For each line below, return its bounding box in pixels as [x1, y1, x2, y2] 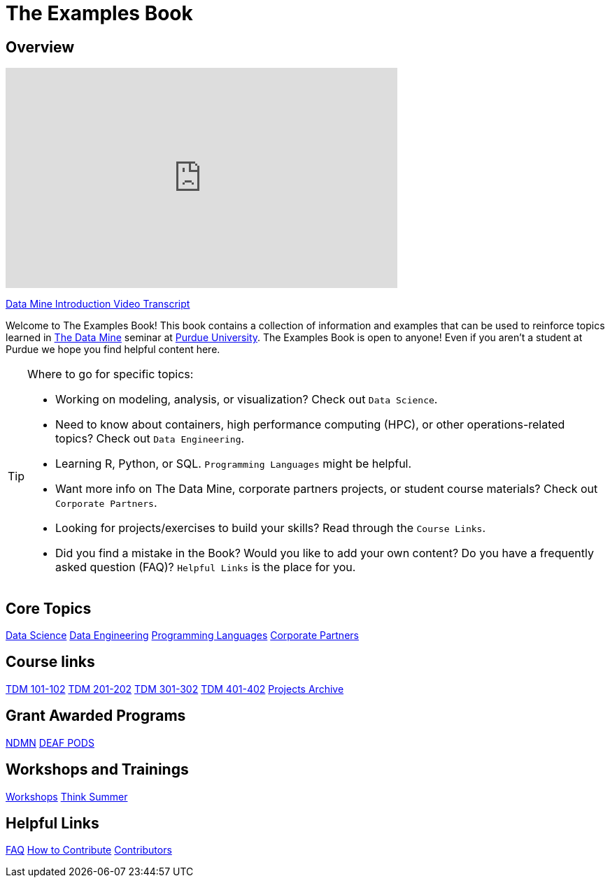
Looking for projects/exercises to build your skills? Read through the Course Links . [55, 521, 486, 536]
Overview [6, 38, 75, 56]
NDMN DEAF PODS [6, 736, 94, 749]
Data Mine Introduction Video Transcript [6, 298, 190, 310]
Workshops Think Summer [6, 790, 128, 803]
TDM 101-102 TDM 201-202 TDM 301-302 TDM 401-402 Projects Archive [6, 682, 344, 695]
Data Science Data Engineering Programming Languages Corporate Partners [6, 629, 359, 642]
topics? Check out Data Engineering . [55, 431, 245, 446]
